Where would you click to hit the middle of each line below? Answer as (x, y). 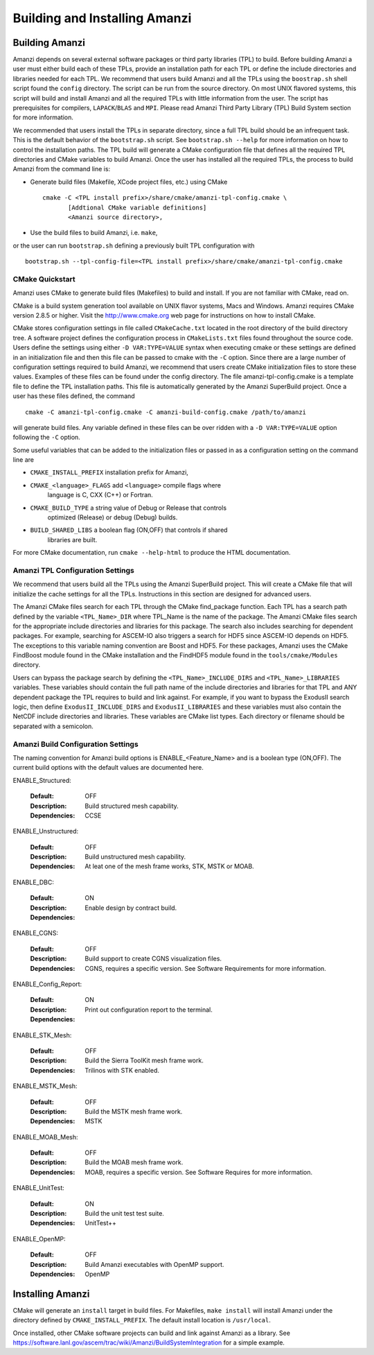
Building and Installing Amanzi (102, 18)
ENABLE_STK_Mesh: (42, 1035)
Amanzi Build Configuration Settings (75, 744)
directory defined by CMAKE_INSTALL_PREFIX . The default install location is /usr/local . (142, 1320)
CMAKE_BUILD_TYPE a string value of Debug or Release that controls (128, 508)
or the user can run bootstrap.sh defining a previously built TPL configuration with (134, 245)
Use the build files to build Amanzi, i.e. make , (94, 233)
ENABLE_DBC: (34, 882)
